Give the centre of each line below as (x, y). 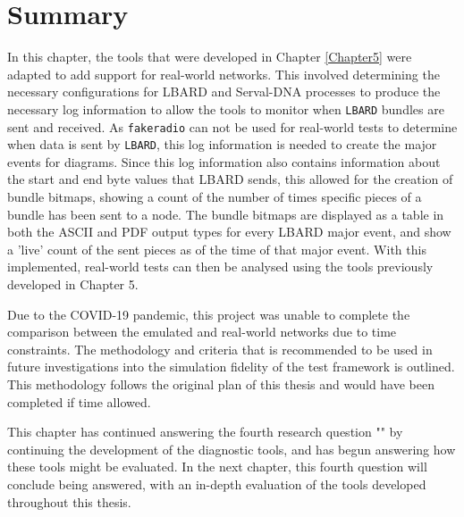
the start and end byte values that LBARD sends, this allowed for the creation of (230, 179)
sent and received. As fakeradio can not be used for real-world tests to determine (232, 126)
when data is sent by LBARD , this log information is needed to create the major (222, 144)
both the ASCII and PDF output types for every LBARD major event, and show (229, 232)
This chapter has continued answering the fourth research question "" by (205, 432)
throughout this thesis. (69, 501)
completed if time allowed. (79, 401)
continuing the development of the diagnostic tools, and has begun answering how (232, 449)
